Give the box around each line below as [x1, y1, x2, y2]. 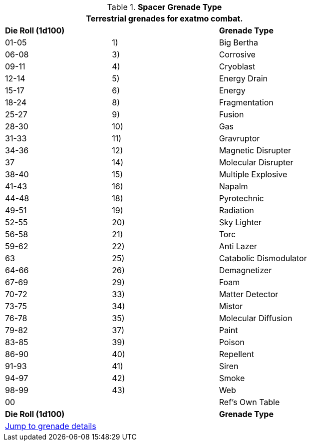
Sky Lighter [219, 217, 262, 227]
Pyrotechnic [219, 193, 264, 203]
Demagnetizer [219, 265, 272, 275]
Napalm [219, 181, 248, 191]
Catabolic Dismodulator [219, 253, 307, 263]
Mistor [219, 301, 243, 311]
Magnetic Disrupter [219, 145, 292, 155]
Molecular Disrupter [219, 157, 294, 167]
